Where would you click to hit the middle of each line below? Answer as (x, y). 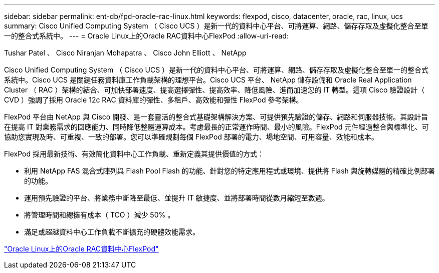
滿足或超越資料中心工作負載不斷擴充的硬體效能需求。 (112, 232)
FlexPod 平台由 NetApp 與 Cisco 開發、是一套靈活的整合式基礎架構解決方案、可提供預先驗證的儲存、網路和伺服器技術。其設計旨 (216, 117)
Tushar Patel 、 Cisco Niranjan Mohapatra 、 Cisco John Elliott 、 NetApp (125, 53)
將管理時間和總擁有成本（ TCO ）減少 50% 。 (99, 215)
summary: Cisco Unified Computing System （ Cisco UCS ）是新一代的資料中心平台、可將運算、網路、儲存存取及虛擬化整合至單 (216, 26)
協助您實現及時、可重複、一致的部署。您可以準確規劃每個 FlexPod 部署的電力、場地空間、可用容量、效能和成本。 (191, 137)
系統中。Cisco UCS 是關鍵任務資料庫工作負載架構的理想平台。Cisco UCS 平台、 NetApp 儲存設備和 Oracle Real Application (208, 80)
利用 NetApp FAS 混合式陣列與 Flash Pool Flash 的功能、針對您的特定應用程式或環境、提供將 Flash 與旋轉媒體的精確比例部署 (230, 171)
